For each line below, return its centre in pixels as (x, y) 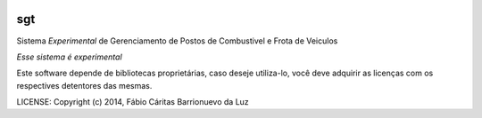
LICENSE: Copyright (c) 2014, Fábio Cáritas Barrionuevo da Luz (133, 102)
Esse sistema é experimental (69, 57)
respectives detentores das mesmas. (84, 85)
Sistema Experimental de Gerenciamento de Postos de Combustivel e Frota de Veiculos (177, 41)
